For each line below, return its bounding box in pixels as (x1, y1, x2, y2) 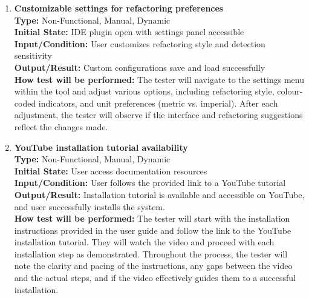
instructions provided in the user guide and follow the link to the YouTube (14, 223, 291, 236)
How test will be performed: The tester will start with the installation (14, 212, 290, 225)
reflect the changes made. (14, 120, 108, 133)
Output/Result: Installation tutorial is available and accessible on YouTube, (14, 188, 305, 200)
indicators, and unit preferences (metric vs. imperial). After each (38, 96, 278, 109)
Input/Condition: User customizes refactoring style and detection (14, 37, 265, 50)
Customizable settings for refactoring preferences (14, 2, 224, 14)
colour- (277, 85, 303, 98)
